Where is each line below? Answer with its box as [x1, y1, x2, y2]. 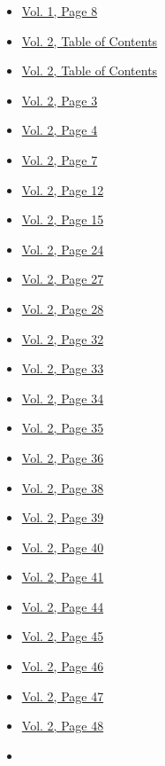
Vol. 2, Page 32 [21, 329, 104, 348]
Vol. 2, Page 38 [21, 478, 104, 496]
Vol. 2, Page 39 [21, 508, 104, 527]
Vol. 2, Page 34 [21, 388, 104, 407]
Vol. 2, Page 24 [21, 239, 104, 258]
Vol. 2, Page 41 [21, 567, 104, 586]
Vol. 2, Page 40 [21, 537, 104, 556]
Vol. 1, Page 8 [21, 2, 98, 20]
